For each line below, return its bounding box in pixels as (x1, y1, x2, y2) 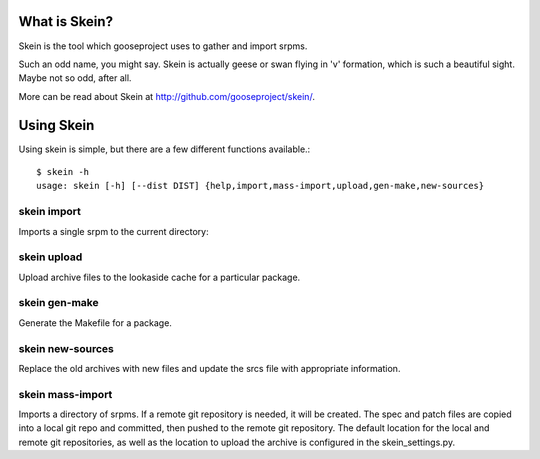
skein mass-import (18, 387, 113, 401)
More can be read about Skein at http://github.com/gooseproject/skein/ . (18, 90, 315, 102)
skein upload (18, 250, 83, 264)
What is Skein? (18, 13, 114, 30)
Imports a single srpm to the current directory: (18, 225, 209, 237)
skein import (18, 205, 82, 219)
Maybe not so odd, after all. (18, 72, 132, 84)
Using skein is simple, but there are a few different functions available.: (18, 143, 311, 155)
